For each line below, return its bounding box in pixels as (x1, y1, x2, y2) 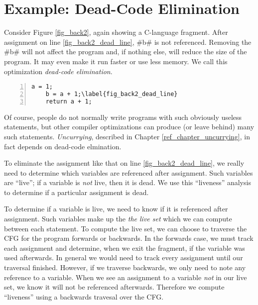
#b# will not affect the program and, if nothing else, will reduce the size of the (4, 46, 247, 57)
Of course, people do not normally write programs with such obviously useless (4, 111, 242, 122)
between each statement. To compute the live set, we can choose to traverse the (4, 223, 247, 233)
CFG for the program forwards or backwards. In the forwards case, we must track (4, 233, 254, 243)
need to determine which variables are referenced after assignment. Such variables (4, 167, 253, 178)
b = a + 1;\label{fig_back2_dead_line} (45, 90, 178, 98)
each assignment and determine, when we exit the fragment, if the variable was (4, 242, 245, 253)
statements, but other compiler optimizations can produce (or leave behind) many (4, 121, 255, 132)
